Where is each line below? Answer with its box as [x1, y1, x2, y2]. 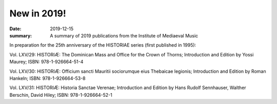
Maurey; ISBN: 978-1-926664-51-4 [9, 59, 84, 65]
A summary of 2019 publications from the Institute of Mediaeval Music [50, 32, 199, 38]
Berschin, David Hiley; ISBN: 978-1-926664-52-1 [9, 92, 113, 98]
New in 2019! [9, 8, 66, 19]
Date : [9, 26, 22, 32]
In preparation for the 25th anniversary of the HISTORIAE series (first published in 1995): [9, 42, 196, 48]
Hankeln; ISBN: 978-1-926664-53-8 [9, 75, 86, 81]
